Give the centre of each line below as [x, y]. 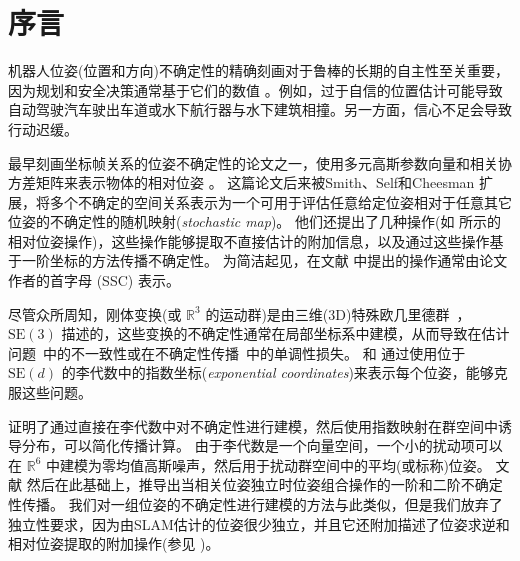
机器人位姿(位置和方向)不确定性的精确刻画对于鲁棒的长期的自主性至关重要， [258, 70]
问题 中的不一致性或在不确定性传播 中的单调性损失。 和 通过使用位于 [237, 352]
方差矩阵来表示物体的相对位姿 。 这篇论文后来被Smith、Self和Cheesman [241, 182]
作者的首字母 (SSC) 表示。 [94, 280]
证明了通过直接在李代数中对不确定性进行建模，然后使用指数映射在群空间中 [253, 425]
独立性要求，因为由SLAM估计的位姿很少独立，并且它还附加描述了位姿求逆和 [259, 523]
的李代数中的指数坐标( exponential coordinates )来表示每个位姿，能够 [277, 372]
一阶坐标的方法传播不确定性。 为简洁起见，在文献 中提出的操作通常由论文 [264, 260]
